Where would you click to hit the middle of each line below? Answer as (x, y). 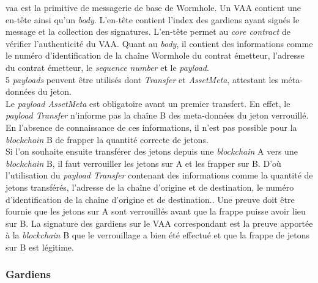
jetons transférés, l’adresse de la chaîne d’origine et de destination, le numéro (150, 187)
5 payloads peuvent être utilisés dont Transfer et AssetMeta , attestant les (142, 79)
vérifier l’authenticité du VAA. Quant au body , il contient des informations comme (159, 43)
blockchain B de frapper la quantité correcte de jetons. (107, 139)
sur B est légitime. (40, 247)
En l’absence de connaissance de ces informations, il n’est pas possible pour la (151, 127)
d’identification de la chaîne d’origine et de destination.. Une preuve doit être (150, 199)
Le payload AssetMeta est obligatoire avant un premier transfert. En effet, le (148, 103)
